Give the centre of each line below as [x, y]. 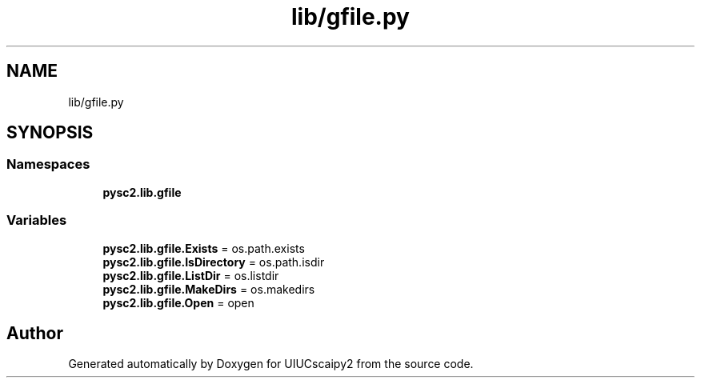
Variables [37, 220]
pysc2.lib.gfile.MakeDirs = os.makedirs [209, 289]
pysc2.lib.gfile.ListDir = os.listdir [191, 275]
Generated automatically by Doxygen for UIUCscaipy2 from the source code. [271, 364]
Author [35, 333]
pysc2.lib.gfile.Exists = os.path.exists [204, 248]
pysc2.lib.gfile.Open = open [178, 302]
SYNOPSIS [50, 133]
